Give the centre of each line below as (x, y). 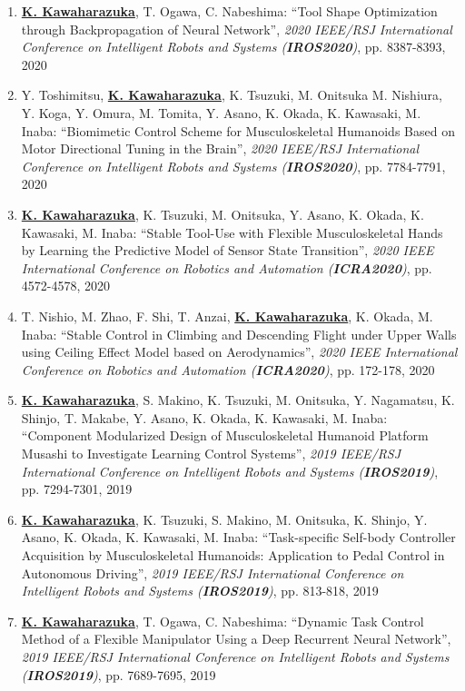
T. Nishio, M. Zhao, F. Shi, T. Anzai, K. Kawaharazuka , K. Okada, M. (227, 316)
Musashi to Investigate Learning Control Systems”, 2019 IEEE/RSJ (211, 454)
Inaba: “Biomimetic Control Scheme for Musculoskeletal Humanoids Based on (238, 130)
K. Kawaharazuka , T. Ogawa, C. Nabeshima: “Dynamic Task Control (223, 621)
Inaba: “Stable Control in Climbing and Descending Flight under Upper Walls (239, 334)
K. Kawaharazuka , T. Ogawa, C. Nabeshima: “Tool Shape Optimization (229, 11)
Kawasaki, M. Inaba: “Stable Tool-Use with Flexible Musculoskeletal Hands (232, 232)
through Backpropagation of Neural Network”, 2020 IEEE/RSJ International (237, 29)
